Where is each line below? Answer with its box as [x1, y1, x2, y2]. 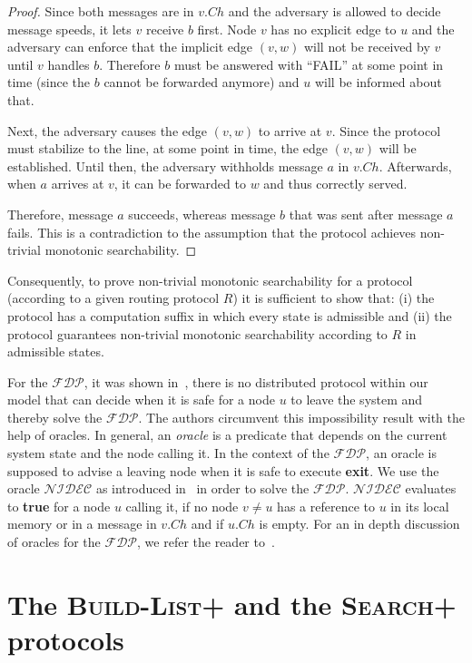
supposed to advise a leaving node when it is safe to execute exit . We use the [7, 461, 439, 480]
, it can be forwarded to [113, 174, 246, 193]
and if [191, 514, 224, 533]
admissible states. [7, 342, 104, 361]
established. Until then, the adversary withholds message [7, 156, 323, 175]
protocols [7, 621, 124, 658]
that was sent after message [289, 204, 443, 223]
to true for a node [7, 496, 111, 515]
